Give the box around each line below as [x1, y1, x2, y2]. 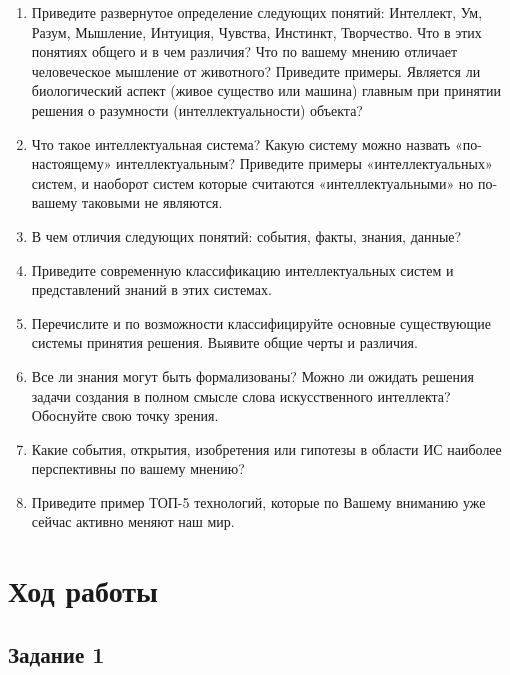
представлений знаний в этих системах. [31, 279, 272, 300]
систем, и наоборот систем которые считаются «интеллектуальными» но [31, 172, 474, 193]
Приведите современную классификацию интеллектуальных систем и [31, 259, 454, 280]
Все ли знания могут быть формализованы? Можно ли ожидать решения [31, 365, 474, 386]
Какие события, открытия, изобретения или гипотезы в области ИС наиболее [31, 438, 502, 459]
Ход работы [8, 570, 158, 611]
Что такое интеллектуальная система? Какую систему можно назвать [31, 133, 451, 154]
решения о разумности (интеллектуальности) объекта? [31, 99, 363, 120]
